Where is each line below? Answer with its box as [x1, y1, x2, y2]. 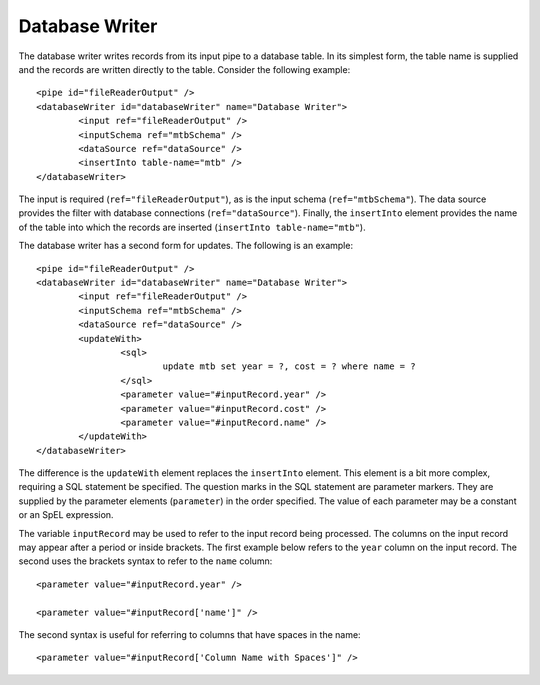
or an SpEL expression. [18, 509, 114, 521]
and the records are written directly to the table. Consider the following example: [18, 63, 351, 75]
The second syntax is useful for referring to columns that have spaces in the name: [18, 629, 361, 640]
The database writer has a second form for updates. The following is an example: [18, 240, 354, 252]
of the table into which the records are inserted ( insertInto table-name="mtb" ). [18, 221, 366, 233]
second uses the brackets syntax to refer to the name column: [18, 555, 273, 567]
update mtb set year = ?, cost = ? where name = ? [162, 361, 416, 372]
